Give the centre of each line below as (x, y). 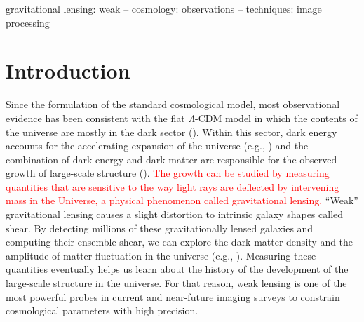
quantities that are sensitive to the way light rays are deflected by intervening (173, 186)
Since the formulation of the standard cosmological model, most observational (173, 104)
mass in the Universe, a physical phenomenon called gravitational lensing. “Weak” (182, 200)
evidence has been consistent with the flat (95, 118)
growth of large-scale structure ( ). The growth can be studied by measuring (168, 173)
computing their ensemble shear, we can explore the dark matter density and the (180, 242)
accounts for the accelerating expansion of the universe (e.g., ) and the (157, 146)
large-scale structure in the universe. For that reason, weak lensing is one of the (176, 283)
